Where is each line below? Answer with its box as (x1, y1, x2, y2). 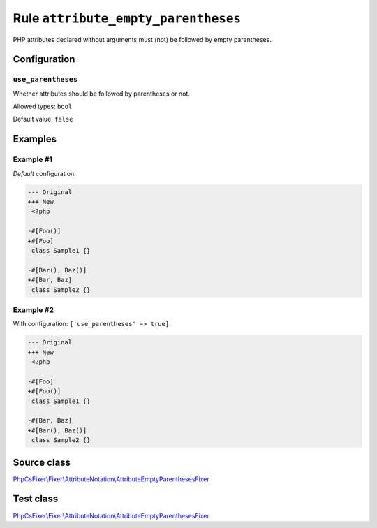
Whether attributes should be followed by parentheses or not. (13, 89, 190, 98)
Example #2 (13, 305, 54, 314)
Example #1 (13, 154, 52, 164)
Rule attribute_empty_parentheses (13, 10, 241, 26)
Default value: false (13, 115, 73, 124)
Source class (13, 456, 71, 468)
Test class (13, 493, 59, 505)
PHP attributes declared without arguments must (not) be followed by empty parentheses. (13, 35, 272, 43)
